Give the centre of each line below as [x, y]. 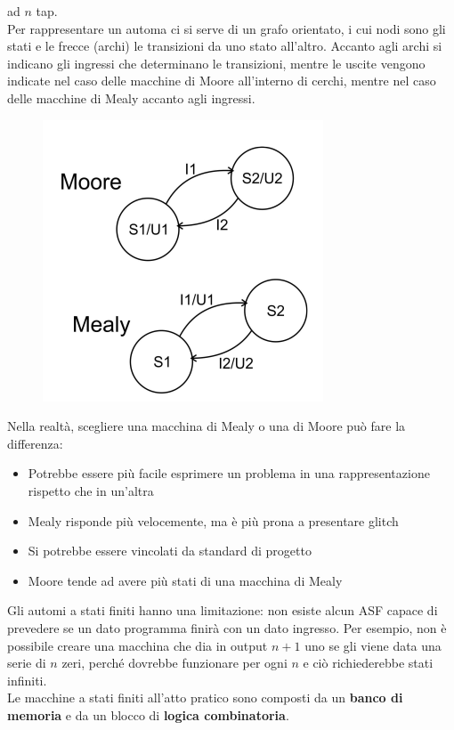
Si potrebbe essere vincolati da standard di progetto [170, 551]
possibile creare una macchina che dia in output [138, 645]
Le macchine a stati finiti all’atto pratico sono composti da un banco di [205, 698]
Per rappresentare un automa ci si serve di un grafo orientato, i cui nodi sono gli [227, 28]
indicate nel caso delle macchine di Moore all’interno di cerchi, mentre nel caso [222, 81]
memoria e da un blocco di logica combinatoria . [148, 714]
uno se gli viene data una [373, 645]
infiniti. [27, 680]
